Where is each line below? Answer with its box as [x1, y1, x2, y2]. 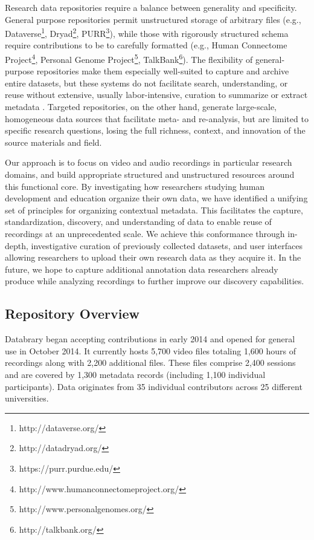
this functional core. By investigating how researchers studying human [5, 180, 265, 192]
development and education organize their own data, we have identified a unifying [5, 192, 308, 204]
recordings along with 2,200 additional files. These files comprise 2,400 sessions [5, 356, 296, 369]
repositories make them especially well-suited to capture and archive [36, 65, 289, 77]
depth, [5, 239, 28, 252]
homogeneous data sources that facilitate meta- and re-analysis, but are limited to [5, 112, 309, 125]
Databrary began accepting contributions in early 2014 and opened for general [5, 333, 295, 345]
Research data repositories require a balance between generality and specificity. [5, 1, 297, 13]
